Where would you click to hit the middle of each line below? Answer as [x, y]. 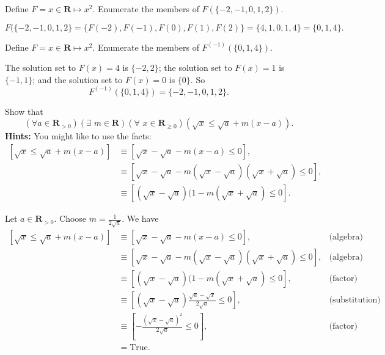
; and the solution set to [78, 79]
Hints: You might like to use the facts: [78, 136]
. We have [140, 218]
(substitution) [355, 300]
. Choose [70, 218]
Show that [24, 111]
